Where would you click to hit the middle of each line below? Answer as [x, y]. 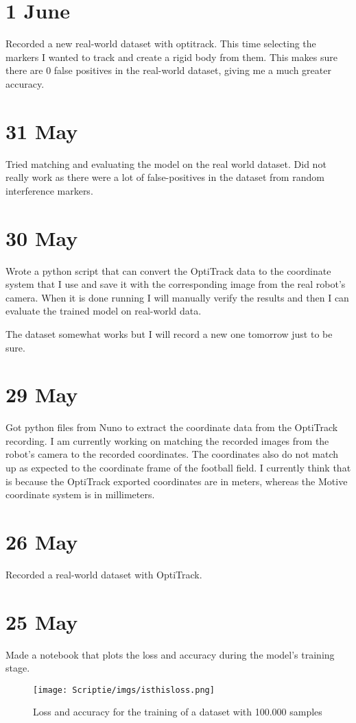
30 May [42, 237]
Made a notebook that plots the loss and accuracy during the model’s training [170, 654]
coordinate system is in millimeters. [80, 494]
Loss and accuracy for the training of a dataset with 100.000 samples [178, 712]
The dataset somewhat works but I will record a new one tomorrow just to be [169, 333]
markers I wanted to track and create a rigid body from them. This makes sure [171, 57]
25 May [42, 621]
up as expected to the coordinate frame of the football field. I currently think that [178, 467]
